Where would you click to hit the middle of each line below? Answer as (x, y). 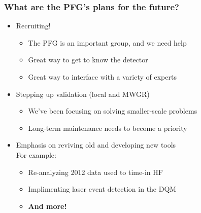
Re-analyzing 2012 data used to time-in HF (95, 172)
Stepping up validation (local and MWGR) (83, 94)
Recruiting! (33, 26)
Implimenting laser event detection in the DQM (102, 189)
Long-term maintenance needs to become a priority (108, 128)
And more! (47, 206)
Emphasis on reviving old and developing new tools (96, 145)
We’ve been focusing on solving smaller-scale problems (113, 111)
